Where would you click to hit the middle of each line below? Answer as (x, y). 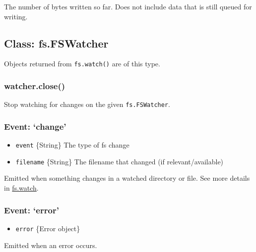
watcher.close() (35, 85)
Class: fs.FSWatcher (56, 43)
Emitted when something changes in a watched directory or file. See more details (127, 178)
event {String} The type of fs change (72, 145)
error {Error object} (48, 228)
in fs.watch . (21, 188)
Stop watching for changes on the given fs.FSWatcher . (87, 104)
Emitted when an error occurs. (51, 245)
